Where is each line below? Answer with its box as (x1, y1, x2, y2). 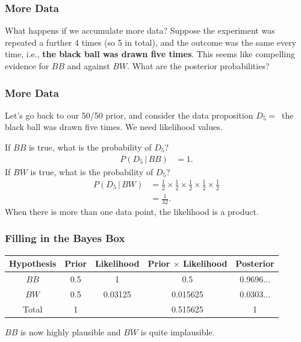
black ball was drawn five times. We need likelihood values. (5, 120, 223, 133)
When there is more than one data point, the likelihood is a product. (5, 205, 259, 217)
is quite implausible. (140, 325, 215, 338)
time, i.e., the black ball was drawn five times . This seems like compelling (5, 48, 295, 60)
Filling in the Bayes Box (5, 231, 125, 246)
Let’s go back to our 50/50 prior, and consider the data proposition (5, 108, 253, 121)
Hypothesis (9, 257, 57, 270)
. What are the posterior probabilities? (127, 60, 270, 72)
